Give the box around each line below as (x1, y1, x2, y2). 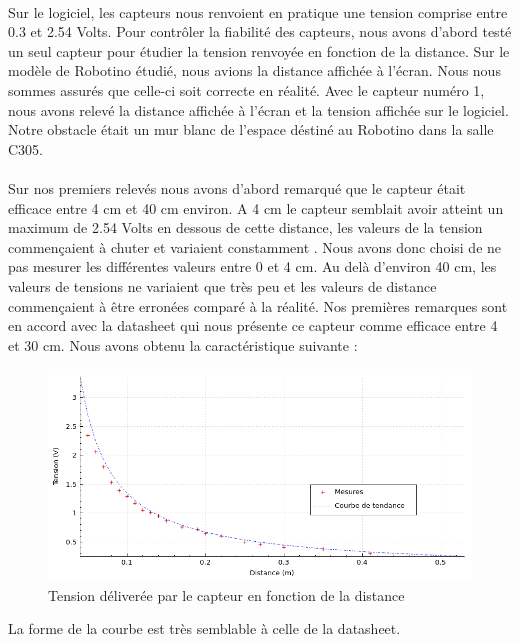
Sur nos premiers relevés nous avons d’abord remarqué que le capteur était (8, 177, 466, 198)
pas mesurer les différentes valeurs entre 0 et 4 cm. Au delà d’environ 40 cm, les (8, 256, 497, 277)
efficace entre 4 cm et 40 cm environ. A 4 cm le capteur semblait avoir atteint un (8, 197, 504, 218)
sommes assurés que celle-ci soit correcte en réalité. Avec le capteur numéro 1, (8, 79, 485, 100)
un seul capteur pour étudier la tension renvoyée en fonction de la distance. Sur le (8, 40, 510, 61)
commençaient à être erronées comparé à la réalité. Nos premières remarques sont (8, 295, 508, 316)
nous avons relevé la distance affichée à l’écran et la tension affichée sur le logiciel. (8, 99, 509, 120)
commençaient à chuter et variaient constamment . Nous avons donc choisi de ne (8, 236, 502, 257)
